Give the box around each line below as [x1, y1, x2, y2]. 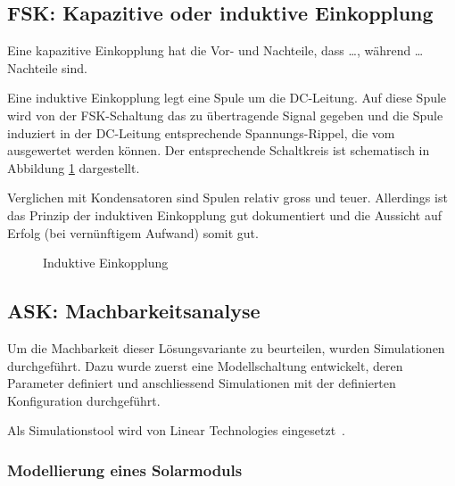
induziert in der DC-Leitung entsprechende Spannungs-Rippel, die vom [7, 123, 395, 142]
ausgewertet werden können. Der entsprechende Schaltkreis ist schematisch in [7, 141, 430, 160]
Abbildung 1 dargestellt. [7, 158, 140, 177]
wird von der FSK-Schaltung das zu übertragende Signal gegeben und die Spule [7, 105, 443, 124]
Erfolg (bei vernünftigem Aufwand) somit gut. [7, 223, 259, 242]
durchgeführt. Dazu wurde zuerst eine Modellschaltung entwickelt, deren [7, 356, 403, 375]
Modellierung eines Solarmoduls [7, 458, 243, 481]
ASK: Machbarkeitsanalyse [7, 297, 261, 325]
